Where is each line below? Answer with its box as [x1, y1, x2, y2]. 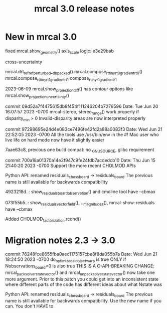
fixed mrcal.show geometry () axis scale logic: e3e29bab [5, 48, 114, 55]
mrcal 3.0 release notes [34, 3, 134, 15]
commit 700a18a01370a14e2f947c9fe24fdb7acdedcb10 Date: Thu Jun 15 [5, 158, 155, 164]
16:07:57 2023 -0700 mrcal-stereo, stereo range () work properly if [5, 108, 139, 116]
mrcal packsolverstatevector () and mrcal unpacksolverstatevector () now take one [5, 269, 155, 276]
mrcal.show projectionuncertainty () [5, 92, 69, 99]
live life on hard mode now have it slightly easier [5, 136, 105, 143]
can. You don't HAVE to [5, 303, 54, 309]
